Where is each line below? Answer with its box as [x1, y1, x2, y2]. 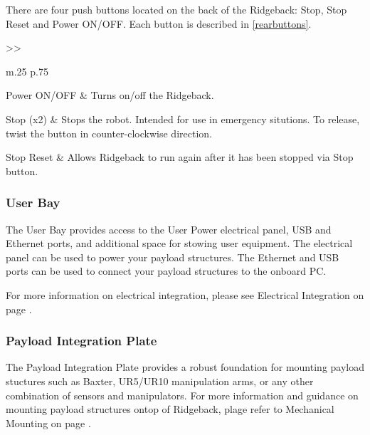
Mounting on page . [6, 415, 91, 430]
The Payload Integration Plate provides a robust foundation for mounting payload [6, 360, 364, 374]
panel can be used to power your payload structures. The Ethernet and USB [6, 249, 339, 264]
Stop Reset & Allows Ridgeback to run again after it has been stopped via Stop [6, 150, 354, 164]
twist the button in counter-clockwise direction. [6, 125, 212, 140]
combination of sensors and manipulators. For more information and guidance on [6, 387, 359, 402]
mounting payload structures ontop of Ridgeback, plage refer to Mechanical [6, 402, 334, 416]
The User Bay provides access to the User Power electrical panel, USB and [6, 221, 332, 236]
